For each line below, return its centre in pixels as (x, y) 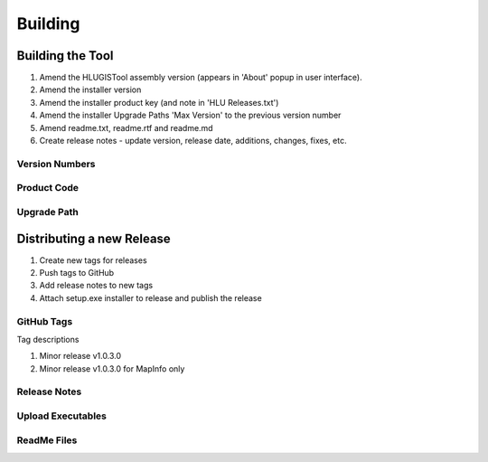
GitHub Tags (45, 321)
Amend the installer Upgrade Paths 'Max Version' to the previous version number (190, 115)
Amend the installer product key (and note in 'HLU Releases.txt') (159, 102)
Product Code (48, 188)
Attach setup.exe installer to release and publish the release (150, 297)
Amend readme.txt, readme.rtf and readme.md (126, 127)
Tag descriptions (48, 339)
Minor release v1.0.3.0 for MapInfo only (112, 368)
